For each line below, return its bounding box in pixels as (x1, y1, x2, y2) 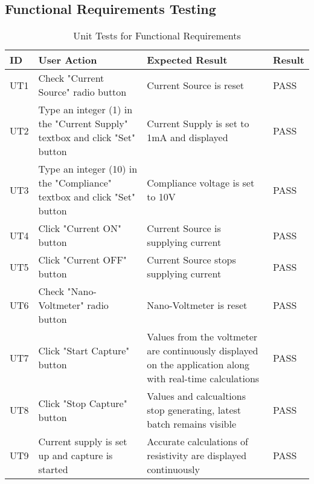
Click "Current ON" (38, 221, 121, 236)
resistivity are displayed (147, 448, 247, 463)
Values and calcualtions (147, 389, 246, 403)
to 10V (147, 190, 176, 204)
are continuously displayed (147, 343, 258, 358)
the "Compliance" (38, 176, 112, 190)
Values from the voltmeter (147, 330, 258, 344)
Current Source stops (147, 253, 236, 267)
